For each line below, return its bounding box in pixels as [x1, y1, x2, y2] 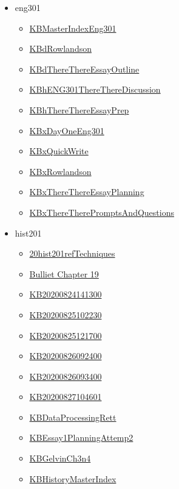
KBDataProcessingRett [29, 410, 117, 423]
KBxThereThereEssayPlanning [29, 185, 144, 198]
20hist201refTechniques [29, 247, 115, 260]
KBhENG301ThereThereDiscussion [29, 83, 161, 96]
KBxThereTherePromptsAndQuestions [29, 205, 174, 218]
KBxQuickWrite [29, 145, 89, 157]
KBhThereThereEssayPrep [29, 103, 129, 116]
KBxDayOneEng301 [29, 124, 104, 137]
